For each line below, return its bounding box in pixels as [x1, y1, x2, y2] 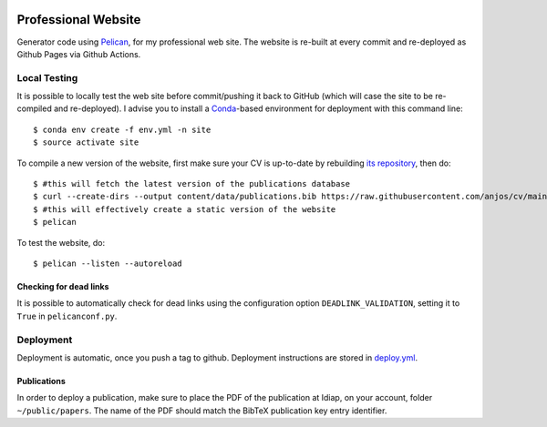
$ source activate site [33, 137, 139, 147]
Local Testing [16, 71, 78, 84]
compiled [16, 103, 52, 114]
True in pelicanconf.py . [16, 310, 118, 321]
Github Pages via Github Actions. [16, 48, 141, 59]
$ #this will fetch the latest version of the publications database [33, 178, 351, 188]
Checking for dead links [16, 280, 109, 291]
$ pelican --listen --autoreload [33, 258, 182, 269]
